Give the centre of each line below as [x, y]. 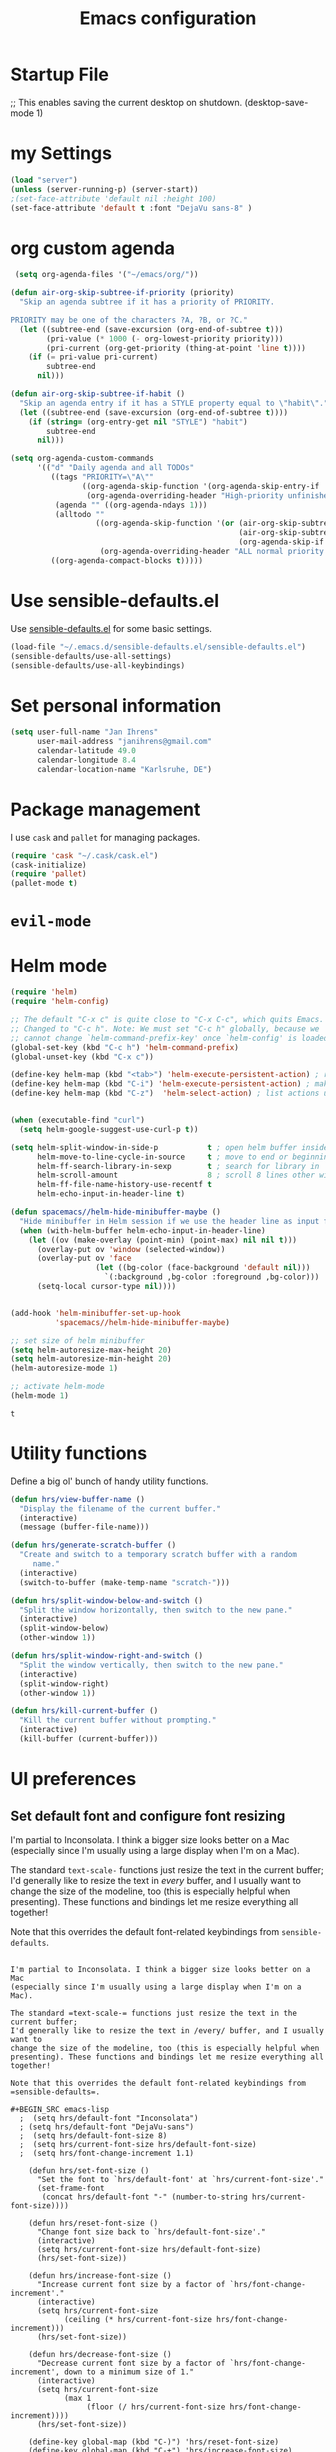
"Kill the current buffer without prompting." [118, 1720]
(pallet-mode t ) [44, 883]
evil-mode [51, 921]
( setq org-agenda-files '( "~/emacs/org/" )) [106, 275]
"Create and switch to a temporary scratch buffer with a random [158, 1555]
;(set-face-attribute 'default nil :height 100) [113, 198]
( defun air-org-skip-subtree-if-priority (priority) [122, 293]
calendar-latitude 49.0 [86, 751]
